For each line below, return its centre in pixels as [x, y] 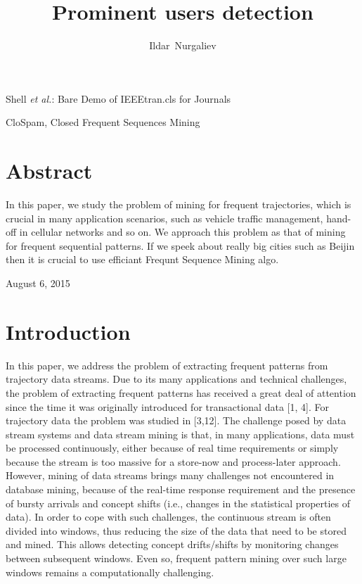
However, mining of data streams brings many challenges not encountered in [170, 475]
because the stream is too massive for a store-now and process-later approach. [173, 461]
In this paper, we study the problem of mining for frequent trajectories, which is [179, 204]
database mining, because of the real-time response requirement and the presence [181, 489]
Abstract [49, 171]
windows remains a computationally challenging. [110, 572]
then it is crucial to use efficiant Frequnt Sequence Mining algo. [142, 259]
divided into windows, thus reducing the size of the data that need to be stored [176, 530]
